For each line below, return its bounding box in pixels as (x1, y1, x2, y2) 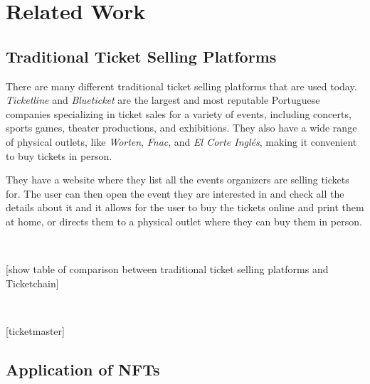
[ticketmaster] (6, 323, 65, 338)
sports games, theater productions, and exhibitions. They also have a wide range (6, 120, 357, 135)
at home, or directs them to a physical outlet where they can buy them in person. (6, 213, 362, 228)
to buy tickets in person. (6, 148, 112, 163)
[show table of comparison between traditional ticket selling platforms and (6, 262, 329, 277)
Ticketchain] (6, 275, 59, 290)
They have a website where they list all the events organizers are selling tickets (6, 172, 349, 187)
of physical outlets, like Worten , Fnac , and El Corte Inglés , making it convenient (6, 134, 357, 149)
